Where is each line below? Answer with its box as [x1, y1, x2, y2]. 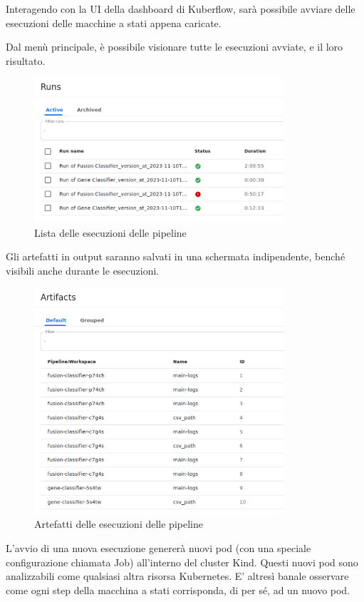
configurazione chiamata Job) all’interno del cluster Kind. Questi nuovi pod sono [6, 554, 358, 569]
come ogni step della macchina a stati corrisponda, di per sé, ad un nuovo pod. [6, 582, 350, 597]
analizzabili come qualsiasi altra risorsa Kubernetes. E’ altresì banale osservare [6, 568, 349, 583]
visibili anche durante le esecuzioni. [6, 263, 160, 278]
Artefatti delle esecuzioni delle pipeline [34, 516, 203, 531]
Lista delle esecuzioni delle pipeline [34, 225, 187, 240]
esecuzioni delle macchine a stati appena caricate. [6, 15, 222, 30]
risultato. [6, 53, 46, 68]
